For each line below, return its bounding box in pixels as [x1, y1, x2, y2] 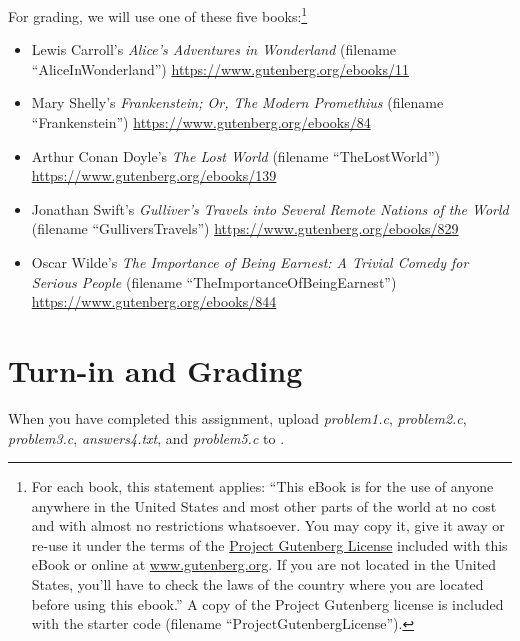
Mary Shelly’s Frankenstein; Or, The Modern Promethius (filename [31, 92, 444, 113]
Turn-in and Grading [8, 349, 303, 390]
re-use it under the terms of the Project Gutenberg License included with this [31, 534, 508, 555]
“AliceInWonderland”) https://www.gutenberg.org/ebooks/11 [31, 58, 409, 79]
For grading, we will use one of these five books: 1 [8, 3, 308, 26]
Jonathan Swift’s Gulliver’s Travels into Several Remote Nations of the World [31, 198, 509, 219]
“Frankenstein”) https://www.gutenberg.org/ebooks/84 [31, 112, 371, 133]
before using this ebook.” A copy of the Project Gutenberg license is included [31, 593, 504, 614]
